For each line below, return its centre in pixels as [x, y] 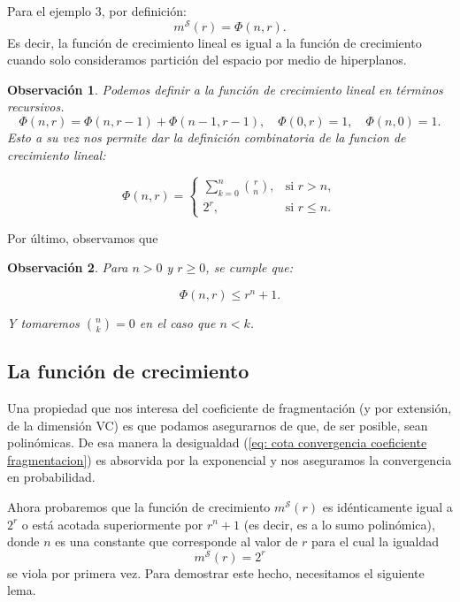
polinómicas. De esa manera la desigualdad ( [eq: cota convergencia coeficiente [217, 442]
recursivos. [36, 107]
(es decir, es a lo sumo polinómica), [339, 524]
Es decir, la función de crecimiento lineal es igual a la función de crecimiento [215, 42]
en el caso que [177, 322]
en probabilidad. [51, 477]
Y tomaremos [43, 322]
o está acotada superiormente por [112, 524]
